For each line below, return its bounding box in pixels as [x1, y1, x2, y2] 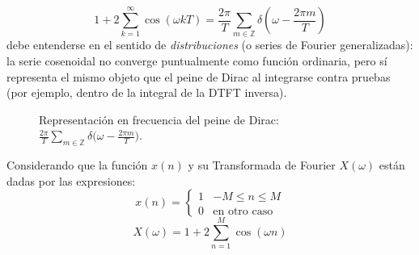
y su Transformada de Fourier [188, 157, 336, 173]
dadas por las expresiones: [6, 172, 136, 189]
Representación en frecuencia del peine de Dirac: [39, 111, 279, 127]
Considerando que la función [6, 157, 148, 173]
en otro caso [213, 205, 273, 217]
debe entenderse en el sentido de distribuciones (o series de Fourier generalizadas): [6, 36, 413, 53]
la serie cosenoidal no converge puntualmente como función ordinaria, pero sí [6, 52, 387, 69]
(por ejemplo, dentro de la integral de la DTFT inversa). [6, 84, 287, 101]
